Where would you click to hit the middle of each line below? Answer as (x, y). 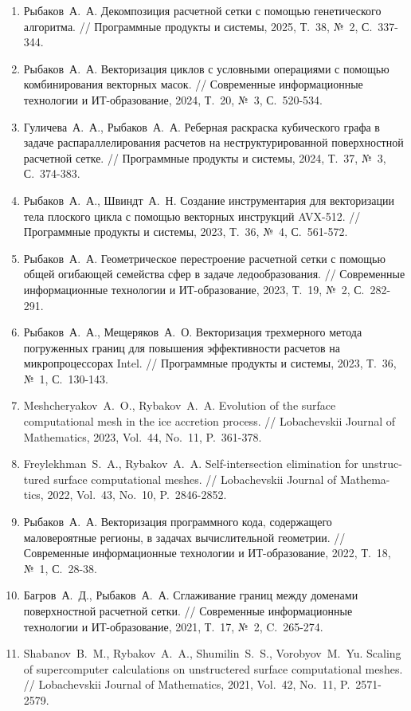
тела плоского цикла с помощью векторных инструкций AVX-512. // (192, 216)
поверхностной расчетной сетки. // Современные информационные (188, 611)
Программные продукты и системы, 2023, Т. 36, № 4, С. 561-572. (186, 232)
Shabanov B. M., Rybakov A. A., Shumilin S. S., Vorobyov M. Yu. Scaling (212, 653)
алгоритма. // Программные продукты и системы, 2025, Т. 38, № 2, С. (198, 26)
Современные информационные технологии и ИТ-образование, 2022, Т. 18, (207, 553)
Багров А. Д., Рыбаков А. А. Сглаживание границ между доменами (191, 595)
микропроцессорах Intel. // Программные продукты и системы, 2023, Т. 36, (210, 363)
